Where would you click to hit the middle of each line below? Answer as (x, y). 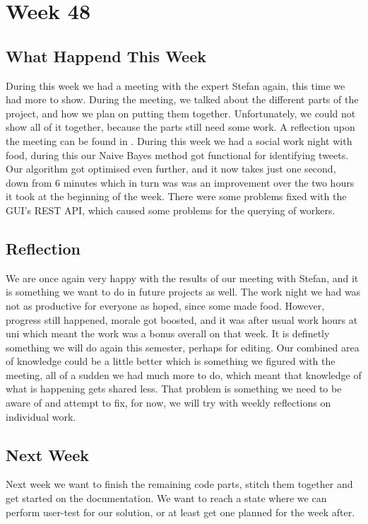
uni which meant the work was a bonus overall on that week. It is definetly (168, 333)
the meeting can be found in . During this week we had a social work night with (179, 140)
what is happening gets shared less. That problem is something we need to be (174, 389)
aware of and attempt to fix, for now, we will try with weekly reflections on (168, 403)
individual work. (41, 416)
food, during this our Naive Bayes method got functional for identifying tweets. (177, 155)
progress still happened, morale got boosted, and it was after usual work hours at (182, 319)
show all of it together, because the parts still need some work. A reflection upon (180, 127)
